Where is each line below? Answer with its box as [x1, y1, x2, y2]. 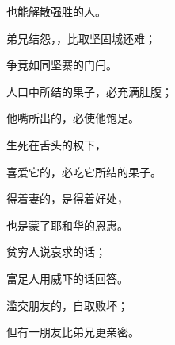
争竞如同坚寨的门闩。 [6, 56, 117, 73]
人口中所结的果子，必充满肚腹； [6, 83, 173, 99]
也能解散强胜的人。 [6, 3, 106, 19]
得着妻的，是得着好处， [6, 190, 128, 207]
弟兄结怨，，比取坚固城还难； [6, 29, 156, 46]
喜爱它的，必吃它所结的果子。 [6, 163, 162, 180]
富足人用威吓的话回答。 [6, 269, 128, 286]
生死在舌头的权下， [6, 136, 106, 153]
